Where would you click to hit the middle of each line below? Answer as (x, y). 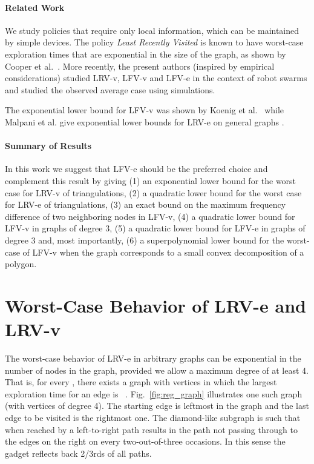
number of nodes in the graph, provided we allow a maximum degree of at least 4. (157, 370)
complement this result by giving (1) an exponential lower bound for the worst (151, 180)
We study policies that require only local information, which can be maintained (152, 30)
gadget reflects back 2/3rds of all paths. (78, 453)
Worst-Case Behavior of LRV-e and (155, 305)
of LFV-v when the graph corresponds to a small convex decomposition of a (163, 252)
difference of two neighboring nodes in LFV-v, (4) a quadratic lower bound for (150, 216)
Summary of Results (48, 146)
